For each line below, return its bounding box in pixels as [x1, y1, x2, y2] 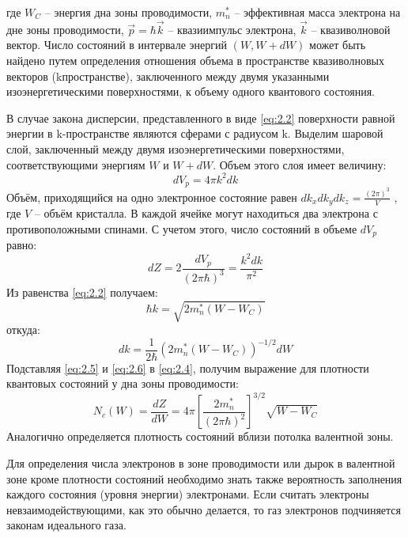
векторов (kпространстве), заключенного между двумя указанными [6, 67, 330, 84]
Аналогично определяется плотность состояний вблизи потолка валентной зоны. [6, 428, 394, 445]
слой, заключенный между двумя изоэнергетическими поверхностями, [6, 140, 345, 157]
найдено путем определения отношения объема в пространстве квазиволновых [6, 52, 384, 68]
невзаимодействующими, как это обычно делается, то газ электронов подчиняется [6, 501, 401, 517]
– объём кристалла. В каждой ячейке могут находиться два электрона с [34, 205, 378, 222]
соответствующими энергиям [6, 156, 145, 172]
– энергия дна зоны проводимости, [44, 4, 213, 20]
